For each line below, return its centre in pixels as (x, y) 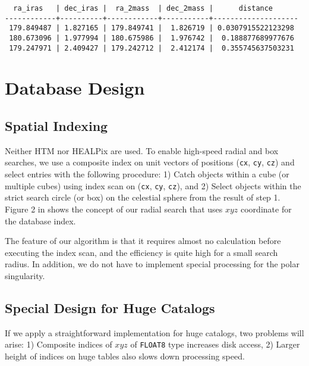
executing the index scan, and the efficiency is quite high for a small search (141, 252)
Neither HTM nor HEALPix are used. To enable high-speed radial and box (142, 150)
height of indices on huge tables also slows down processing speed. (125, 356)
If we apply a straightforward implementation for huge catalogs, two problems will (154, 332)
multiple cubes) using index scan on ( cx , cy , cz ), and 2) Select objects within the (153, 185)
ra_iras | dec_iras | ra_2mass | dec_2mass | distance (143, 8)
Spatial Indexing (56, 126)
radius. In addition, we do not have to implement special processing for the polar (152, 264)
